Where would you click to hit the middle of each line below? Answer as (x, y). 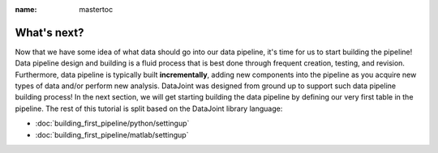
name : (26, 9)
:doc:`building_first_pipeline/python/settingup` (112, 123)
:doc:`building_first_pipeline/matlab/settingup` (112, 134)
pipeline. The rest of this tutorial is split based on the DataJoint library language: (149, 108)
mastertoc (96, 9)
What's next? (49, 32)
